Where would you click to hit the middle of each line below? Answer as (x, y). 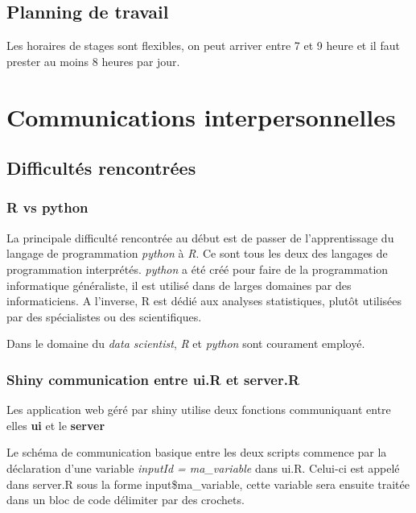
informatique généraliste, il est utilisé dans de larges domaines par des (179, 285)
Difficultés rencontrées (101, 168)
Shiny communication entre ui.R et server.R (153, 379)
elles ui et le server (56, 425)
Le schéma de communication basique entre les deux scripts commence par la (197, 452)
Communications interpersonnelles (201, 116)
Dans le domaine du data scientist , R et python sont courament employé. (186, 343)
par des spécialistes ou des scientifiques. (104, 316)
